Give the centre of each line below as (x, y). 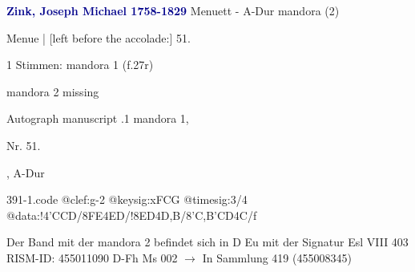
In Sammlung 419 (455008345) (277, 257)
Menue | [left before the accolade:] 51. (99, 37)
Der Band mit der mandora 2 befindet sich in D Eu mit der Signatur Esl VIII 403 (207, 242)
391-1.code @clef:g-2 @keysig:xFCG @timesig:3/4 (127, 199)
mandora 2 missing (53, 91)
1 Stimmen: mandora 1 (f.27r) (80, 65)
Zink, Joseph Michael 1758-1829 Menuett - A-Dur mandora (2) (173, 10)
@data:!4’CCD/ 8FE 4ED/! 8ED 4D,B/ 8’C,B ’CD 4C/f (132, 215)
